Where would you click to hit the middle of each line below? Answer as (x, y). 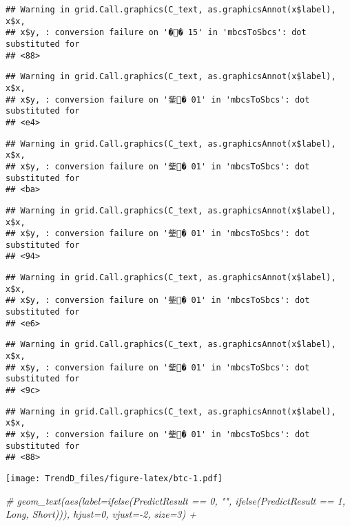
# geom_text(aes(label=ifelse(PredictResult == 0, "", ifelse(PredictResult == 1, (176, 500)
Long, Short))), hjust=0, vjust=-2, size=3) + (101, 514)
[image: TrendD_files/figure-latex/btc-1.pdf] (114, 478)
